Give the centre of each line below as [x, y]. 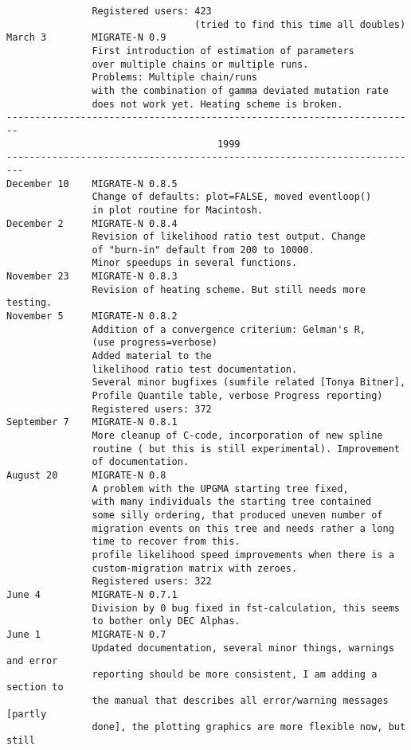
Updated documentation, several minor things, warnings [243, 648]
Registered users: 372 [152, 409]
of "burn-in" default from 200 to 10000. [203, 250]
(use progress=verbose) [155, 343]
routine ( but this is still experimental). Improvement [246, 449]
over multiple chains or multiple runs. [200, 64]
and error [32, 661]
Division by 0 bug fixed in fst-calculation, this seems [246, 608]
